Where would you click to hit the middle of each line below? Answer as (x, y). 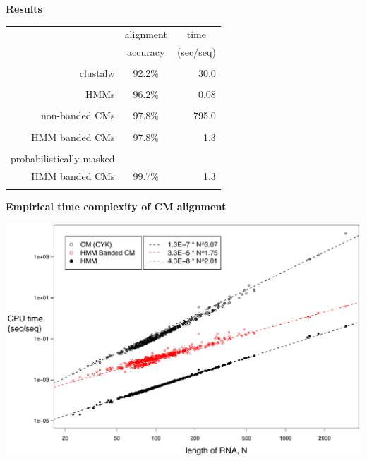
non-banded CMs (78, 115)
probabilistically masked (63, 158)
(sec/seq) (196, 52)
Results (24, 8)
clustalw (97, 73)
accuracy (146, 52)
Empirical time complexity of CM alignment (116, 206)
